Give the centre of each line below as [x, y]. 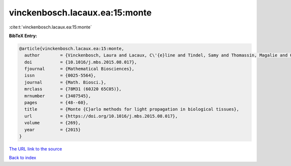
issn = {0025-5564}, [60, 76]
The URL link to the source [36, 149]
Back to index [23, 158]
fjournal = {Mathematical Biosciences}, [79, 69]
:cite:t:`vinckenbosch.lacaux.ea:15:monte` [50, 27]
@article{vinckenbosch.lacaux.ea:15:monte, [72, 48]
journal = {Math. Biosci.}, [65, 82]
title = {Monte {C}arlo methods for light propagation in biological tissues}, [132, 109]
